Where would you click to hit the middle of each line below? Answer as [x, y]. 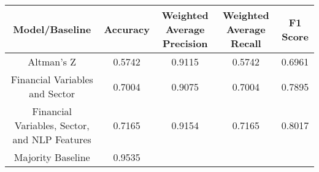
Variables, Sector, [52, 125]
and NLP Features [52, 139]
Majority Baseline [52, 157]
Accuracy [127, 29]
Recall [246, 43]
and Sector [52, 93]
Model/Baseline [52, 29]
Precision [185, 43]
